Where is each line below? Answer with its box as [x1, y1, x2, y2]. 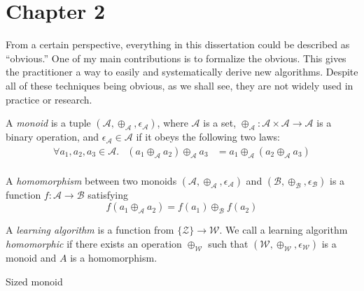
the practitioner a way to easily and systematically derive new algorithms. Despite [6, 64, 358, 79]
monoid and [6, 250, 57, 264]
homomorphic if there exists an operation [6, 236, 182, 250]
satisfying [87, 187, 128, 201]
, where [157, 115, 188, 130]
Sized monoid [6, 274, 63, 288]
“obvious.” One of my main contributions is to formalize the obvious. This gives [6, 50, 346, 65]
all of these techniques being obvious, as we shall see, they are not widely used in [6, 78, 353, 92]
